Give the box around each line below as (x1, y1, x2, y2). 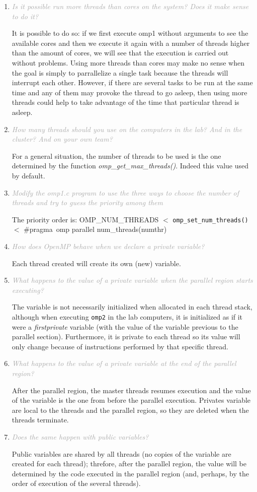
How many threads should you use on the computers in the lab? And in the (12, 124, 242, 134)
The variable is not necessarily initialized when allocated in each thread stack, (12, 301, 252, 312)
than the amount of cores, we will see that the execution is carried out (12, 47, 229, 58)
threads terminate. (12, 414, 69, 425)
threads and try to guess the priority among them (12, 197, 163, 208)
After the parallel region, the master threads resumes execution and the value (12, 385, 251, 395)
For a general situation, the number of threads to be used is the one (12, 150, 221, 161)
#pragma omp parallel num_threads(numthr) (24, 224, 167, 234)
